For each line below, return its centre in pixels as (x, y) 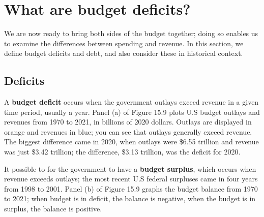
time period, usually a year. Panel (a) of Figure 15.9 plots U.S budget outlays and (132, 112)
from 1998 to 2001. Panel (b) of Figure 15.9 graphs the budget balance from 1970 (131, 188)
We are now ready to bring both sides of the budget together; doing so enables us (131, 33)
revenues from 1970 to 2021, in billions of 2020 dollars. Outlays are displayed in (128, 122)
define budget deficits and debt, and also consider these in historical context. (124, 53)
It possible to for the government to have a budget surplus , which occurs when (130, 168)
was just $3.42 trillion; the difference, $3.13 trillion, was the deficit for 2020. (122, 152)
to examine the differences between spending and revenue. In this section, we (124, 43)
